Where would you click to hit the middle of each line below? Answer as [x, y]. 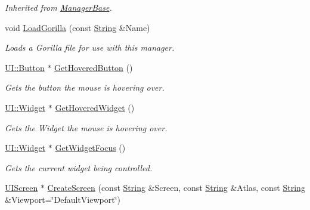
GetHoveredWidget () [95, 107]
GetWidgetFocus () [90, 148]
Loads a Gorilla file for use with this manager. [90, 47]
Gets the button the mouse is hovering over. [85, 87]
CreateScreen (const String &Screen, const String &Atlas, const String [176, 188]
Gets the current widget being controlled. [79, 167]
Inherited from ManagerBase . [58, 7]
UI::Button [25, 67]
